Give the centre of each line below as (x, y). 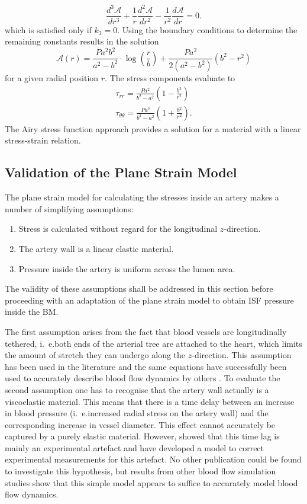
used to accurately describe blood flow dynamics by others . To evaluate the (143, 378)
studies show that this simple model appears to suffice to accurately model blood (151, 482)
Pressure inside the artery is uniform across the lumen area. (127, 268)
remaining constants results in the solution (82, 41)
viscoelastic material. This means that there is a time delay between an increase (150, 401)
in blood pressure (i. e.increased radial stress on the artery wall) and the (137, 413)
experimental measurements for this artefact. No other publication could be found (153, 459)
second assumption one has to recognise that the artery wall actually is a (137, 389)
